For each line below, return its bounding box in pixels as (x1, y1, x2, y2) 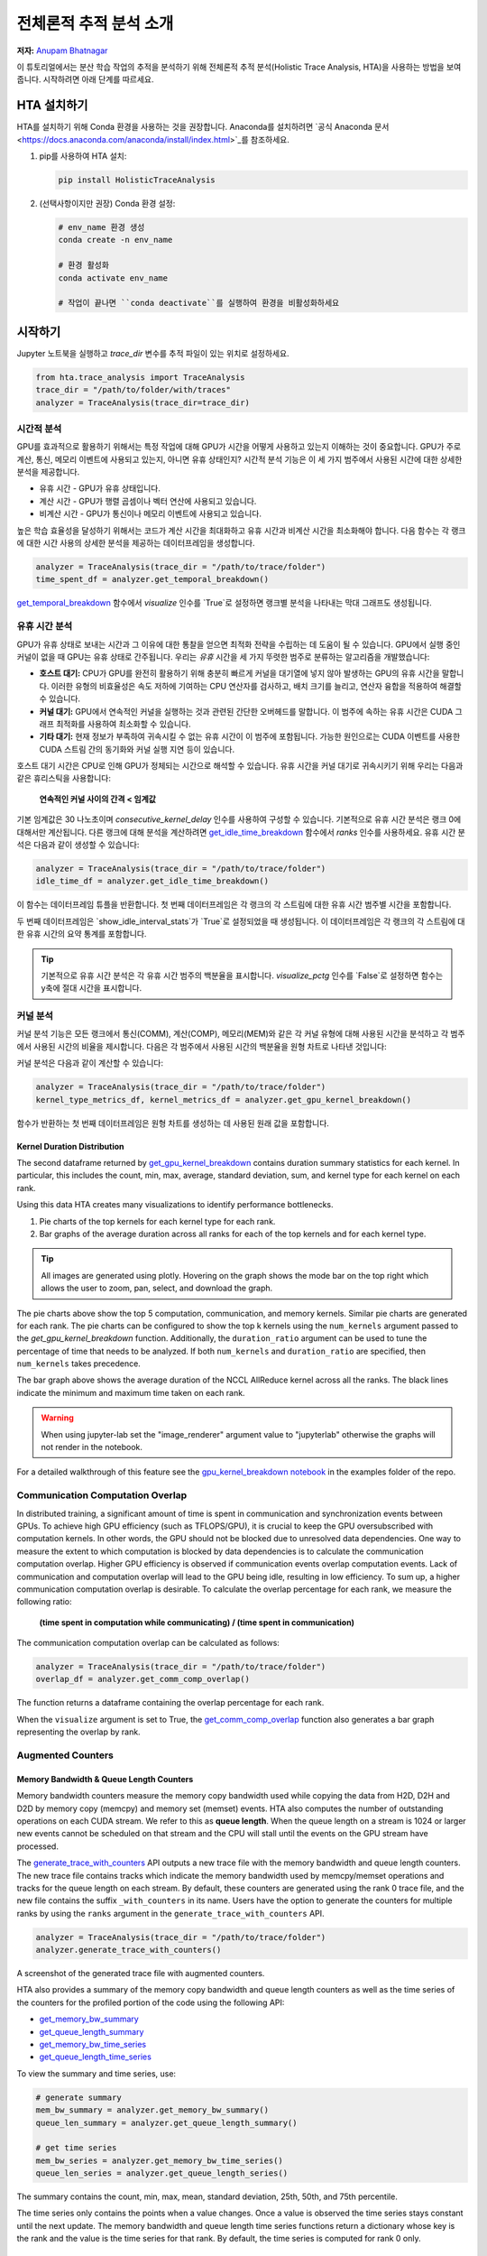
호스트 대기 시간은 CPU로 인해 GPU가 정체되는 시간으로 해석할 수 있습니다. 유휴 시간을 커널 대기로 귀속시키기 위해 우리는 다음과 (16, 761, 464, 772)
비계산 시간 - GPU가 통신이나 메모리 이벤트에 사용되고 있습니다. (39, 508, 262, 519)
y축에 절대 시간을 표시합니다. (41, 983, 142, 994)
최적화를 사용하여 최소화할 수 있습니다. (55, 718, 191, 729)
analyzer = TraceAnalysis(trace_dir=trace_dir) (35, 397, 250, 408)
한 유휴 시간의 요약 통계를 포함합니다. (16, 929, 147, 939)
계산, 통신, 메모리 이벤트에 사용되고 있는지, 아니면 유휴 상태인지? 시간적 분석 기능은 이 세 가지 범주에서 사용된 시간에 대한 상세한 (16, 454, 463, 465)
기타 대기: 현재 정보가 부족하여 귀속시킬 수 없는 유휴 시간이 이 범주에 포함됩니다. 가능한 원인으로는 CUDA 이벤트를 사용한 (39, 731, 461, 742)
